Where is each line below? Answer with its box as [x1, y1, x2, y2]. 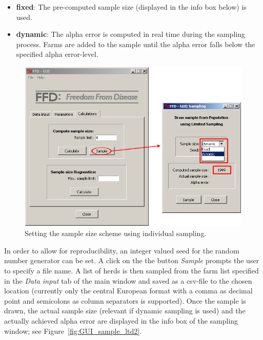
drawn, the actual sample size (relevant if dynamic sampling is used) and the [4, 305, 246, 316]
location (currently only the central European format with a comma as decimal [4, 285, 253, 296]
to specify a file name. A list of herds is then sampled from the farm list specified [4, 265, 259, 275]
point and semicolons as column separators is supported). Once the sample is [4, 295, 246, 306]
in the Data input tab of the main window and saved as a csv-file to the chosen [4, 275, 252, 286]
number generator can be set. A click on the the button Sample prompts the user [4, 255, 259, 266]
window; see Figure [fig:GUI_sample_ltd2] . [4, 325, 142, 336]
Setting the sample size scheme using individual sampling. [25, 228, 207, 239]
